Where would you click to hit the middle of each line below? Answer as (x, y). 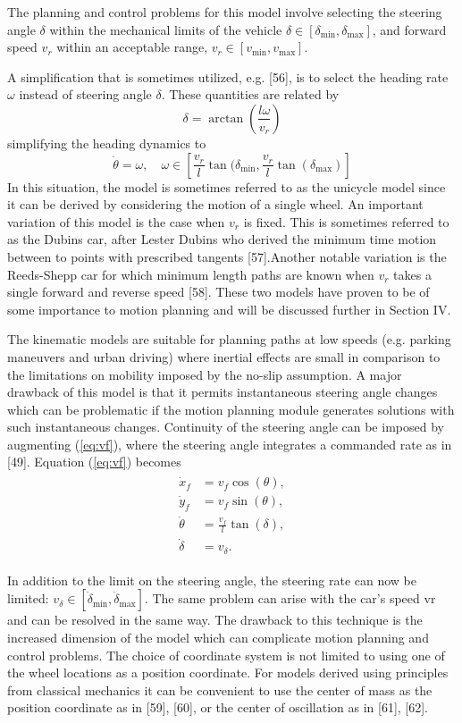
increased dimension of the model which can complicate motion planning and (218, 637)
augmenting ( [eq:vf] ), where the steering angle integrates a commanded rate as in (230, 444)
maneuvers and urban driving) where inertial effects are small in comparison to (224, 356)
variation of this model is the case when (116, 221)
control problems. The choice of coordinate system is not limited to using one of (226, 655)
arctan (226, 118)
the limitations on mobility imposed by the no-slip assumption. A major (205, 374)
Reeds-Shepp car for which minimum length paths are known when (191, 274)
